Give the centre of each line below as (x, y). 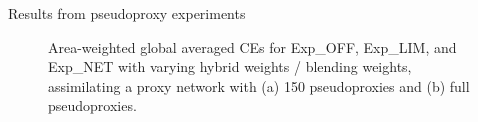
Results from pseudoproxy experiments (127, 13)
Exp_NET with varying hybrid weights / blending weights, (230, 66)
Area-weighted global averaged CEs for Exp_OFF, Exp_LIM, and (252, 46)
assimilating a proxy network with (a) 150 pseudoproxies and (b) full (259, 85)
